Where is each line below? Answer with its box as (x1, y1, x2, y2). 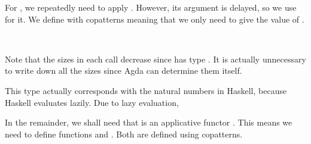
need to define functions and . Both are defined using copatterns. (5, 127, 243, 140)
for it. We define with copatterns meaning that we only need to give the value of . (5, 12, 304, 25)
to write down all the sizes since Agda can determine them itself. (5, 64, 242, 77)
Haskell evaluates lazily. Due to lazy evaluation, (5, 96, 179, 108)
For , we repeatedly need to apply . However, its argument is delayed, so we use (5, 1, 297, 13)
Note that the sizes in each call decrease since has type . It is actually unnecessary (5, 52, 306, 65)
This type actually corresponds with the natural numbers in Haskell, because (5, 84, 287, 96)
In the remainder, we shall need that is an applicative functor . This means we (5, 116, 292, 129)
